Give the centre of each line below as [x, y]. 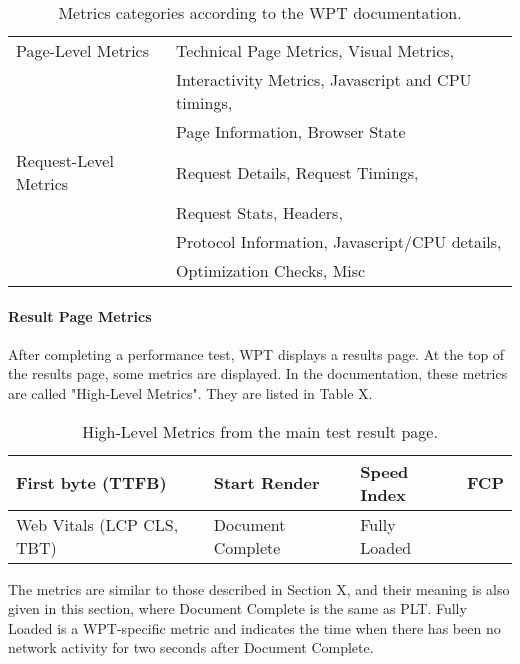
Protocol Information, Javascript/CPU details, [339, 241]
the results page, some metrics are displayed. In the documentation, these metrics [258, 373]
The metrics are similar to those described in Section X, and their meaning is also [259, 588]
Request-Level [65, 160]
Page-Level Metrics [82, 50]
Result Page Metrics [80, 315]
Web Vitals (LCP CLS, [97, 524]
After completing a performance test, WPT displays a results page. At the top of [256, 353]
